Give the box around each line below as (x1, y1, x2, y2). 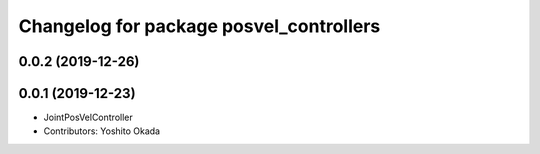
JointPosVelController (43, 111, 134, 124)
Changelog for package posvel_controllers (18, 15, 381, 37)
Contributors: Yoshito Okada (43, 125, 160, 137)
